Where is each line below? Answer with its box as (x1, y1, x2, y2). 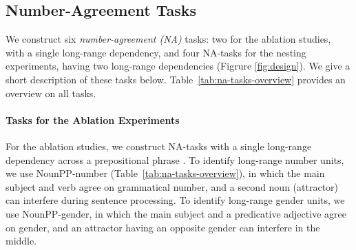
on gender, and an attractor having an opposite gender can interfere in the (6, 220, 320, 234)
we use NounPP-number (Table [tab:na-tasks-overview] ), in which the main (6, 166, 325, 180)
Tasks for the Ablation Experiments (6, 112, 180, 127)
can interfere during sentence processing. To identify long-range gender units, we (6, 193, 345, 207)
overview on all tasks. (6, 85, 96, 100)
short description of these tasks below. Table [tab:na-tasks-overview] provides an (6, 72, 346, 86)
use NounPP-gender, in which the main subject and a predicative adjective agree (6, 206, 346, 220)
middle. (6, 233, 37, 248)
